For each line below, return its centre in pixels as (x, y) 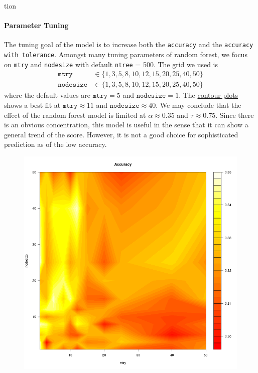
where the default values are (47, 95)
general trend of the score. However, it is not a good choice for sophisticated (121, 134)
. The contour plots (209, 95)
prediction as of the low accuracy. (55, 144)
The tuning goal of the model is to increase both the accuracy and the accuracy (129, 44)
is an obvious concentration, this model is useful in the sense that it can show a (126, 125)
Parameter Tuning (36, 25)
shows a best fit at (32, 105)
